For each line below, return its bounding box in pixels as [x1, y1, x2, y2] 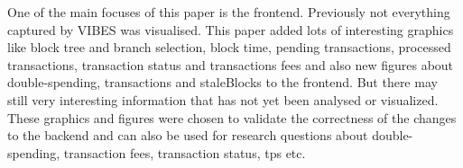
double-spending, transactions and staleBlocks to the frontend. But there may [7, 73, 438, 92]
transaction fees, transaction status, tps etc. [63, 143, 306, 162]
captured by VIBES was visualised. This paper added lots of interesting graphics [7, 20, 454, 39]
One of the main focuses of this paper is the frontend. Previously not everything [7, 3, 450, 21]
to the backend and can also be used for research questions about [7, 126, 368, 145]
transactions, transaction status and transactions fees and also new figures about [7, 55, 454, 74]
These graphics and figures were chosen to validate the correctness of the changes [7, 108, 457, 127]
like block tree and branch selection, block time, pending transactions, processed [7, 38, 451, 57]
